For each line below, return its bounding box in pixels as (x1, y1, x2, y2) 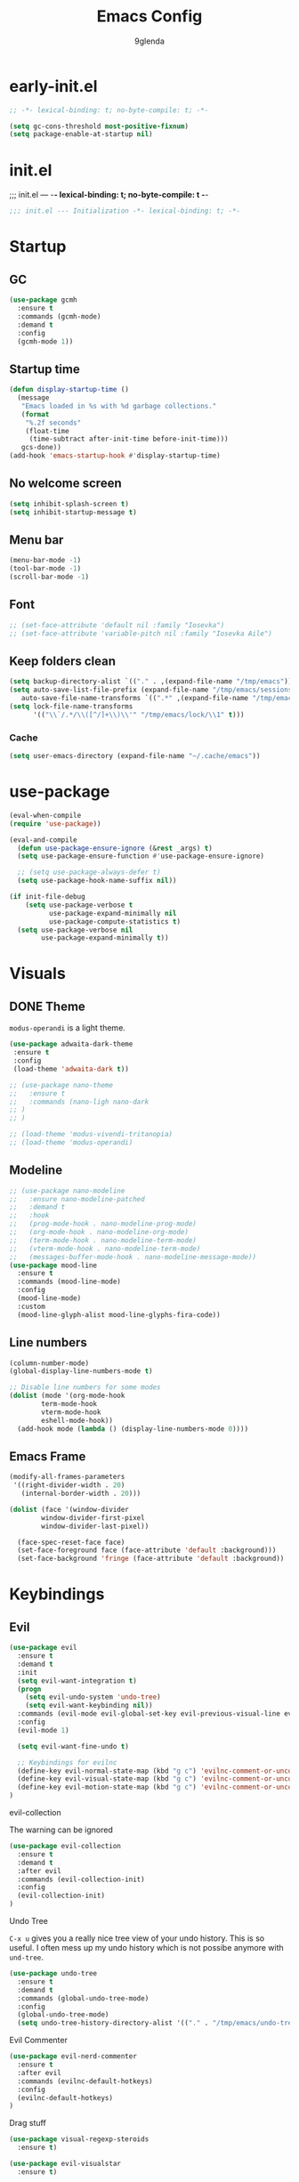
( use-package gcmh (9, 295, 77, 304)
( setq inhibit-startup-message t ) (9, 507, 138, 517)
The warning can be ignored (9, 1824, 113, 1835)
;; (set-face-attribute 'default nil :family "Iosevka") (9, 620, 225, 629)
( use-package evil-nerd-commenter (9, 2052, 138, 2061)
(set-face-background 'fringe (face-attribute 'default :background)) (17, 1555, 285, 1564)
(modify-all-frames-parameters (9, 1473, 125, 1482)
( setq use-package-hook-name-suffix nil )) (17, 877, 177, 885)
